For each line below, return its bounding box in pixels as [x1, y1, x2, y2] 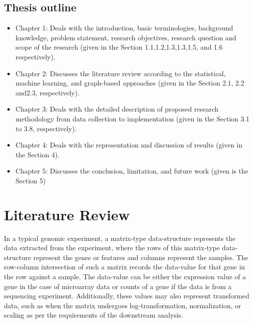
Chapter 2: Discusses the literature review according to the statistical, [15, 68, 226, 78]
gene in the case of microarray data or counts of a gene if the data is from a [4, 281, 232, 291]
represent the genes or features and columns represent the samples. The [33, 252, 249, 262]
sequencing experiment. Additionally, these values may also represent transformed [4, 291, 250, 301]
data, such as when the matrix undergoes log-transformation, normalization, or [4, 300, 241, 310]
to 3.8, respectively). [15, 123, 77, 133]
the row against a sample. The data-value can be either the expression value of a [4, 271, 246, 282]
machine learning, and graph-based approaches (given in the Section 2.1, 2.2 [15, 78, 244, 88]
